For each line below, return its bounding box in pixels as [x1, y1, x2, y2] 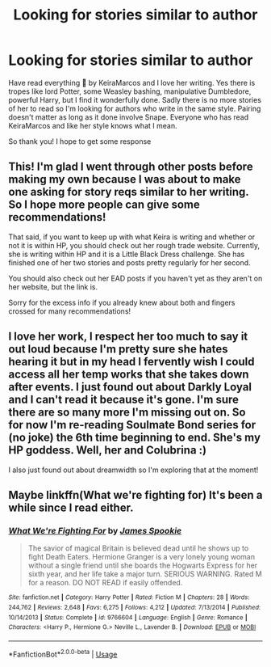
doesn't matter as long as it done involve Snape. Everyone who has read [8, 112, 248, 122]
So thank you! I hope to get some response [8, 136, 152, 146]
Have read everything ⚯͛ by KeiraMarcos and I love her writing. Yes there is [8, 78, 256, 87]
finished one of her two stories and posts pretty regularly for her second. [8, 257, 252, 268]
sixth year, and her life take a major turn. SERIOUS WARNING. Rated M [27, 569, 262, 579]
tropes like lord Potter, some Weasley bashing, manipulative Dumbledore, [8, 87, 252, 96]
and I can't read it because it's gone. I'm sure [8, 393, 240, 407]
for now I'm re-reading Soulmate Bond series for [8, 418, 256, 432]
